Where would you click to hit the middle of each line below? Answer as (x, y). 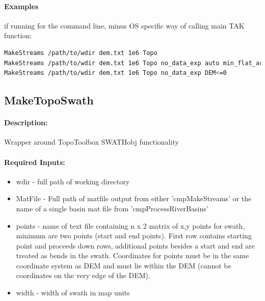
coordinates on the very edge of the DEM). (83, 275)
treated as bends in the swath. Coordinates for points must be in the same (132, 255)
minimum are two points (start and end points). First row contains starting (134, 236)
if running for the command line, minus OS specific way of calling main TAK (124, 25)
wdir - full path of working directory (73, 181)
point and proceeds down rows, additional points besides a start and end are (135, 245)
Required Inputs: (35, 162)
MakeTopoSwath (49, 100)
